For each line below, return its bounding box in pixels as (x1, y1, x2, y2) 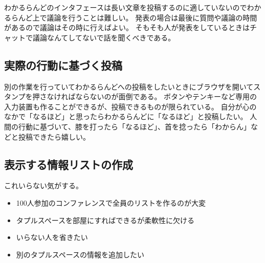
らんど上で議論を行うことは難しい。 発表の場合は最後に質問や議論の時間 (11, 12, 257, 23)
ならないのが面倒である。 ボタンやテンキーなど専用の (75, 91, 257, 102)
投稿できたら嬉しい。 (18, 131, 90, 142)
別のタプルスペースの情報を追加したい (16, 249, 145, 259)
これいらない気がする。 (4, 180, 83, 191)
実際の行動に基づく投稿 (4, 57, 122, 73)
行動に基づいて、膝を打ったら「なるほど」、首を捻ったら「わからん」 (18, 121, 251, 131)
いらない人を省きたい (16, 232, 88, 243)
